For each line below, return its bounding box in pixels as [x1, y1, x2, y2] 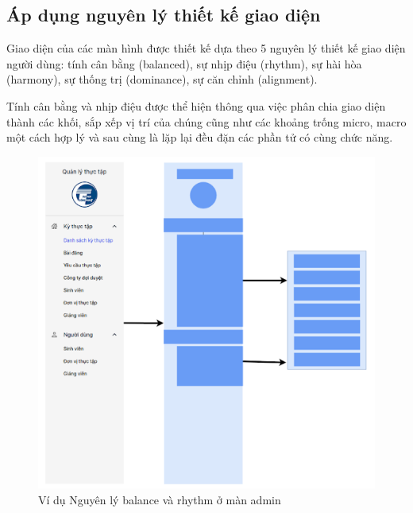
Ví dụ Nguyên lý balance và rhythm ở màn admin [38, 491, 281, 507]
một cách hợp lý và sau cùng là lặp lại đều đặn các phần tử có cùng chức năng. [6, 129, 393, 146]
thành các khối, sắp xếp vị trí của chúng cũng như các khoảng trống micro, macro [6, 113, 407, 130]
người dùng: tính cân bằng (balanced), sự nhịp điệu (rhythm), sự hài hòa [6, 55, 362, 72]
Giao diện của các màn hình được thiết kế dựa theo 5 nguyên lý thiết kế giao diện [6, 40, 406, 56]
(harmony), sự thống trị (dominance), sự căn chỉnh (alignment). [6, 71, 318, 87]
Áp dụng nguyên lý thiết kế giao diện [6, 2, 321, 27]
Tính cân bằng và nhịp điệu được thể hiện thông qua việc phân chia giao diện [6, 97, 386, 114]
